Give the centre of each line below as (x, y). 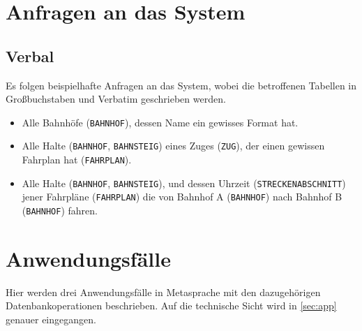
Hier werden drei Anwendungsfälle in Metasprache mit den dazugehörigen (163, 292)
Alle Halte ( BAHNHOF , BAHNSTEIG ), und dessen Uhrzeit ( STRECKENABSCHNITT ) (184, 183)
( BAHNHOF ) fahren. (60, 211)
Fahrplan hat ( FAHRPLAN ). (77, 160)
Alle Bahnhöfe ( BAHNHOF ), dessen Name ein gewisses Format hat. (160, 122)
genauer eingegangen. (51, 319)
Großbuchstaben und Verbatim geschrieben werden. (116, 99)
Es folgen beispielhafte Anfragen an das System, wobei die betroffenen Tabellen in (181, 85)
